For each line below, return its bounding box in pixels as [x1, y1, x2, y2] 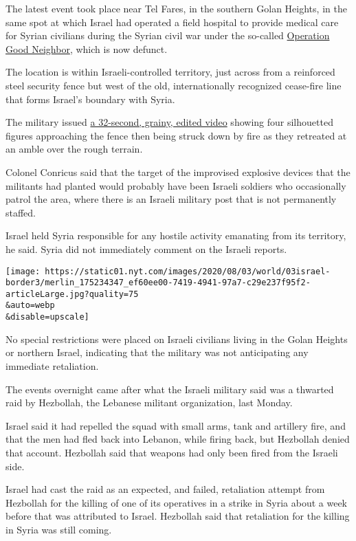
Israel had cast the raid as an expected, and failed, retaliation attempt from [5, 482, 325, 496]
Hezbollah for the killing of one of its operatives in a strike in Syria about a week [5, 495, 348, 509]
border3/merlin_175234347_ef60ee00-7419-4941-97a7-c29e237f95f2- [5, 278, 311, 288]
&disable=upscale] [5, 312, 89, 322]
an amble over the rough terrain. [5, 142, 143, 156]
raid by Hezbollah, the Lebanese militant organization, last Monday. [5, 395, 293, 410]
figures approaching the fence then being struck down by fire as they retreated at [5, 128, 347, 142]
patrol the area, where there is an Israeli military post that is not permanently [5, 192, 337, 206]
